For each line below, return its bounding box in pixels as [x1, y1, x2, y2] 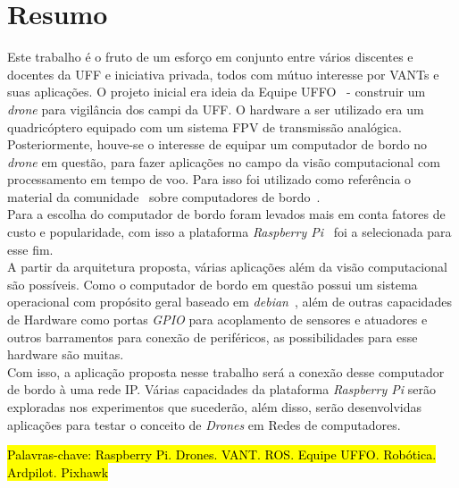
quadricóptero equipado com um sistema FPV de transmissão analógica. [7, 117, 402, 136]
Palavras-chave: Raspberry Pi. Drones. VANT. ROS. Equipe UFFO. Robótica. [7, 445, 437, 464]
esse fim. [7, 240, 54, 258]
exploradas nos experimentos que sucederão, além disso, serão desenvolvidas [7, 398, 421, 416]
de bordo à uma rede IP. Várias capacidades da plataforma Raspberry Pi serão [7, 380, 436, 399]
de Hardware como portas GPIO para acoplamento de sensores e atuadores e [7, 310, 428, 329]
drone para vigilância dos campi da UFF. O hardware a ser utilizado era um [7, 99, 424, 118]
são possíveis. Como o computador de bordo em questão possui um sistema [7, 274, 418, 293]
